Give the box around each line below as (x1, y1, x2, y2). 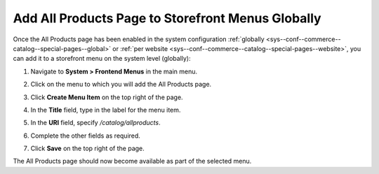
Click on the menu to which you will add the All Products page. (30, 80, 212, 89)
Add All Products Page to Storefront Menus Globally (13, 10, 322, 26)
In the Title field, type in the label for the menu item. (30, 106, 181, 114)
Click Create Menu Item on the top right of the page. (30, 93, 183, 101)
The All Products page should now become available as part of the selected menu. (13, 157, 252, 166)
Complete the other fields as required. (30, 131, 140, 140)
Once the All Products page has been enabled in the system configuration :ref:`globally (13, 35, 265, 43)
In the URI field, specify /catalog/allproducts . (30, 119, 161, 127)
